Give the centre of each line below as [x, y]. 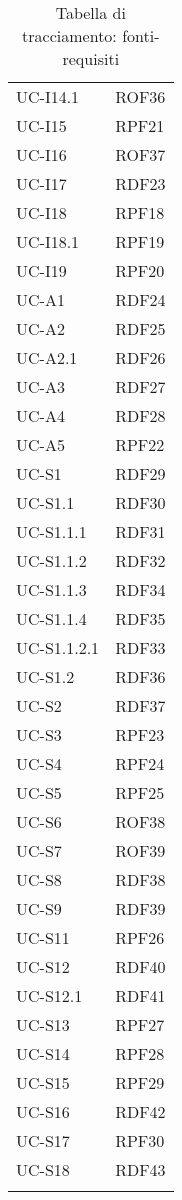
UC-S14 [43, 1053]
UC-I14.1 [48, 96]
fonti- [141, 35]
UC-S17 [43, 1140]
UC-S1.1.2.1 [58, 647]
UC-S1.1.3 [51, 589]
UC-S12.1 [49, 995]
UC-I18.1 [48, 241]
